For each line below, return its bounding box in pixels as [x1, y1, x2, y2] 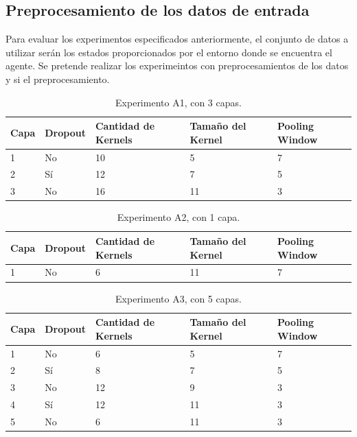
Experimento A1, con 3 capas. [115, 95, 242, 109]
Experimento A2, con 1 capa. [117, 210, 240, 224]
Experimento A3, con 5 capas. [115, 291, 242, 305]
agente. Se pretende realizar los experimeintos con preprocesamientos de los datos [5, 58, 349, 73]
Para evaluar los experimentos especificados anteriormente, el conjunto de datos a [5, 32, 349, 46]
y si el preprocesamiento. [5, 71, 110, 86]
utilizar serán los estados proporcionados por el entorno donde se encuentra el [5, 45, 332, 59]
